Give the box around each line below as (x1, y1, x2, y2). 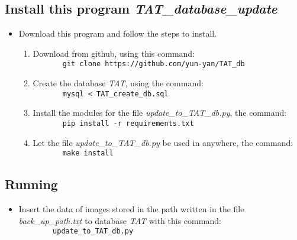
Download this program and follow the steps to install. (18, 27, 217, 40)
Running (5, 175, 58, 193)
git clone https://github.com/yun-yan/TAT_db (62, 60, 245, 69)
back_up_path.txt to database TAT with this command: (18, 214, 221, 226)
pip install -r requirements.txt (62, 119, 194, 128)
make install (62, 149, 114, 158)
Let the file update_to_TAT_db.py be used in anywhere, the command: (33, 136, 293, 148)
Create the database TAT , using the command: (33, 77, 204, 89)
